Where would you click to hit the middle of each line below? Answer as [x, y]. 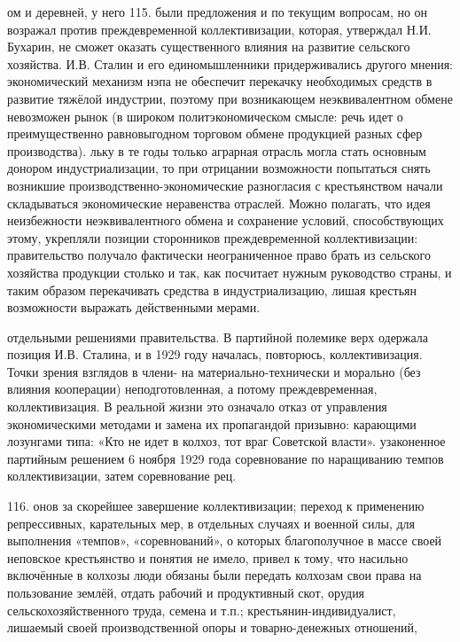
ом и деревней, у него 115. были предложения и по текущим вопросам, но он [218, 12]
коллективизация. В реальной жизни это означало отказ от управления [197, 407]
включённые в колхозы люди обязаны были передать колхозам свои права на [214, 575]
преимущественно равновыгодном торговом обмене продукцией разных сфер [215, 133]
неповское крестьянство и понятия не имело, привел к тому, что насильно [208, 557]
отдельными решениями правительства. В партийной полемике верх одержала [218, 337]
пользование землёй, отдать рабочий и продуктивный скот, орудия [186, 592]
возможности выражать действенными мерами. [134, 307]
